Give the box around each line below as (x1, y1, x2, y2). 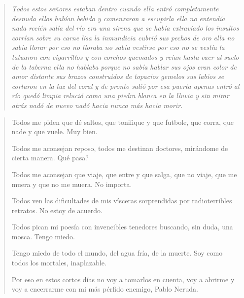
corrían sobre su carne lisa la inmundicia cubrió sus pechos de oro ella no (11, 32, 235, 42)
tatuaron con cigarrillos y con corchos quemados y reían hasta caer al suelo (11, 51, 239, 62)
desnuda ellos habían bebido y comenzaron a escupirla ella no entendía (11, 13, 225, 23)
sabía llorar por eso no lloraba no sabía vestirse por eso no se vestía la (11, 42, 225, 52)
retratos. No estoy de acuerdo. (11, 205, 103, 215)
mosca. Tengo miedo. (11, 231, 75, 241)
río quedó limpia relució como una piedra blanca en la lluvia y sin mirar (11, 90, 229, 101)
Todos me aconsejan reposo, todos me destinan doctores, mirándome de (11, 143, 228, 153)
